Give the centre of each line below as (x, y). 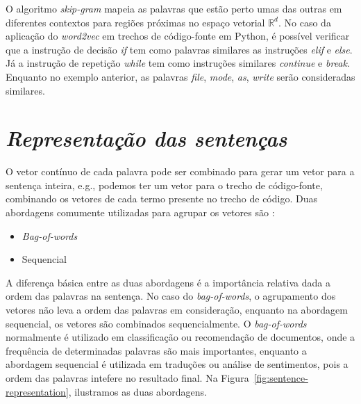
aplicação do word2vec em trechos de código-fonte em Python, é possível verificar (178, 36)
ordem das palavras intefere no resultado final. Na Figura (127, 378)
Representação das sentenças (146, 138)
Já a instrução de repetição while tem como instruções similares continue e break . (178, 63)
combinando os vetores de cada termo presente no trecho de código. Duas (161, 199)
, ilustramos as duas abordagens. (137, 391)
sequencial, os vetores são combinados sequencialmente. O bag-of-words (156, 323)
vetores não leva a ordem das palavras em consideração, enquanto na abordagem (177, 310)
